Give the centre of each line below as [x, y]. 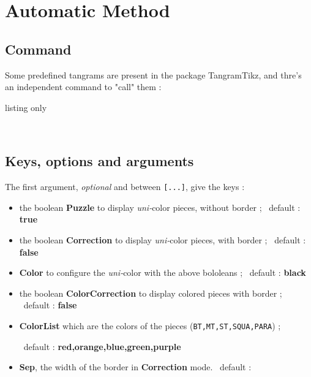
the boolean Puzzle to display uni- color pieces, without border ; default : [160, 207]
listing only [26, 107]
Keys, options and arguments [99, 161]
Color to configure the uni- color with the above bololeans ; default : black [163, 272]
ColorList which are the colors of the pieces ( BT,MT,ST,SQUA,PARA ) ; [150, 325]
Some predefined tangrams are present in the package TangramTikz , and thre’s [153, 74]
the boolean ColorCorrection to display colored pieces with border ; [151, 293]
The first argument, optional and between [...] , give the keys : [125, 187]
